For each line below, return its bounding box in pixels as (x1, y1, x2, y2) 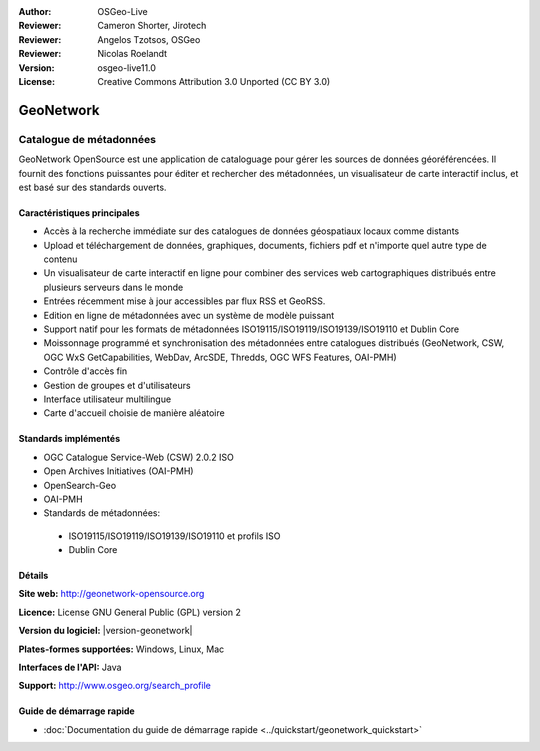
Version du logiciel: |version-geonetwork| (18, 625, 193, 637)
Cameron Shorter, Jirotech (97, 20, 207, 32)
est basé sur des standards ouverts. (18, 181, 167, 193)
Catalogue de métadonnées (18, 132, 157, 146)
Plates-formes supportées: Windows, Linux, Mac (18, 643, 225, 655)
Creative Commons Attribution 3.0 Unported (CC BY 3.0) (97, 75, 331, 87)
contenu (43, 253, 78, 265)
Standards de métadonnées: (43, 507, 160, 519)
